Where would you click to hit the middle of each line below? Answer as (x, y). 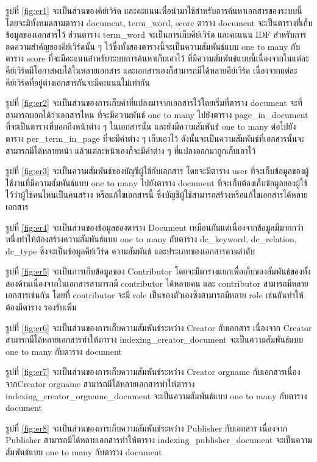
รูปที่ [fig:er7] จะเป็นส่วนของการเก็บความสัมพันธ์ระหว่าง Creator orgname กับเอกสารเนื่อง (153, 372)
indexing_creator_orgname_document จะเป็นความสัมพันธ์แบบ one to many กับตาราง (156, 395)
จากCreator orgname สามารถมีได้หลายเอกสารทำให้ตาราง (100, 384)
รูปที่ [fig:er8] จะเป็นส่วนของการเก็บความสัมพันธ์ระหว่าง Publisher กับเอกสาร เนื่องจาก (147, 428)
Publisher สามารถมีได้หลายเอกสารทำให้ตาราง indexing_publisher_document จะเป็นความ (159, 440)
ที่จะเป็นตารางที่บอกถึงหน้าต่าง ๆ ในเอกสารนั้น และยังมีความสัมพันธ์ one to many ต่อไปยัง (151, 126)
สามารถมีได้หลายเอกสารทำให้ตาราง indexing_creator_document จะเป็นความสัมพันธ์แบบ (155, 339)
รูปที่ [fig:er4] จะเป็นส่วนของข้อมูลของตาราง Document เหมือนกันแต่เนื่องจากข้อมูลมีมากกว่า (155, 227)
